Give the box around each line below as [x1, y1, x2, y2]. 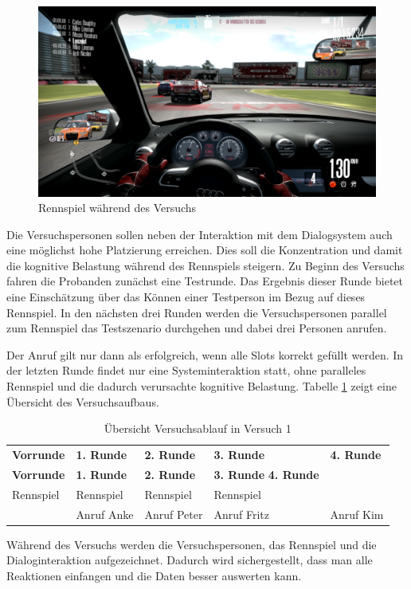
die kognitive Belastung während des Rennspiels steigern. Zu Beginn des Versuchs [6, 257, 405, 273]
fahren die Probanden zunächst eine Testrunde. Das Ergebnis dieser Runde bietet [6, 273, 403, 289]
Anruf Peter [144, 505, 203, 522]
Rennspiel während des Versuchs [38, 199, 197, 216]
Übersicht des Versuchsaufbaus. [6, 393, 159, 410]
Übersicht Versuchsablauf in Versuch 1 [104, 420, 292, 437]
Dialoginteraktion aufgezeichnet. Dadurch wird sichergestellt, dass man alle [6, 552, 373, 568]
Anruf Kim [330, 505, 384, 522]
